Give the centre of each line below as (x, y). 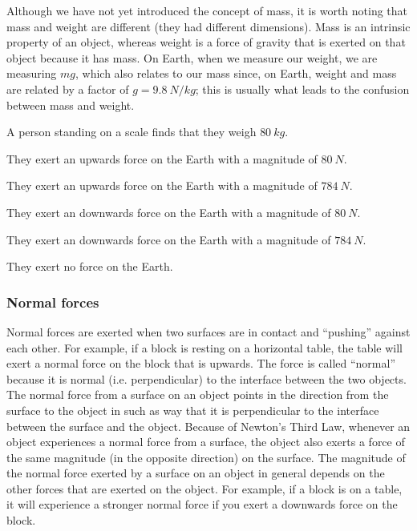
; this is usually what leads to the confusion (302, 88)
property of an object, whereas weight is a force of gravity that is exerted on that (206, 42)
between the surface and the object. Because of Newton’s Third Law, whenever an (208, 426)
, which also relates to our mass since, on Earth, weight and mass (236, 73)
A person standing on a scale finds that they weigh (132, 132)
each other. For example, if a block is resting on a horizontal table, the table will (205, 347)
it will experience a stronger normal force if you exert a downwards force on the (202, 504)
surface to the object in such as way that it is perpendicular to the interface (193, 410)
